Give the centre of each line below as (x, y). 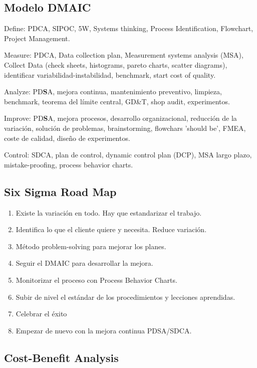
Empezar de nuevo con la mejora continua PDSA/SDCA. (104, 330)
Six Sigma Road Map (60, 191)
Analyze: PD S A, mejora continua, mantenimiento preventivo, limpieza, (113, 91)
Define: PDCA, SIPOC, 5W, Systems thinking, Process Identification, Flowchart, (129, 28)
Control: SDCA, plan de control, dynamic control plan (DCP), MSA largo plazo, (128, 155)
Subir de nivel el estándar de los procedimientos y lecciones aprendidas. (125, 297)
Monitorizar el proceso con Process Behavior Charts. (96, 280)
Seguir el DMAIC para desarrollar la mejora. (84, 263)
